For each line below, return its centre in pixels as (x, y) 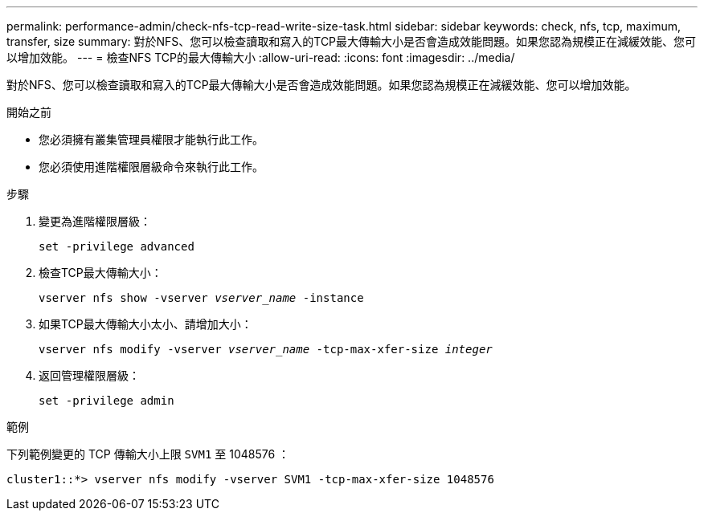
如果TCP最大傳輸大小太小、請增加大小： (145, 324)
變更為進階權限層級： (95, 221)
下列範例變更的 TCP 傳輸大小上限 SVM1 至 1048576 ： (148, 454)
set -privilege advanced (117, 246)
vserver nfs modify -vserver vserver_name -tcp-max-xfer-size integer (266, 349)
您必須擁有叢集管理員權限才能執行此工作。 (151, 139)
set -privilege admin (106, 401)
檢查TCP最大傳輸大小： (100, 273)
